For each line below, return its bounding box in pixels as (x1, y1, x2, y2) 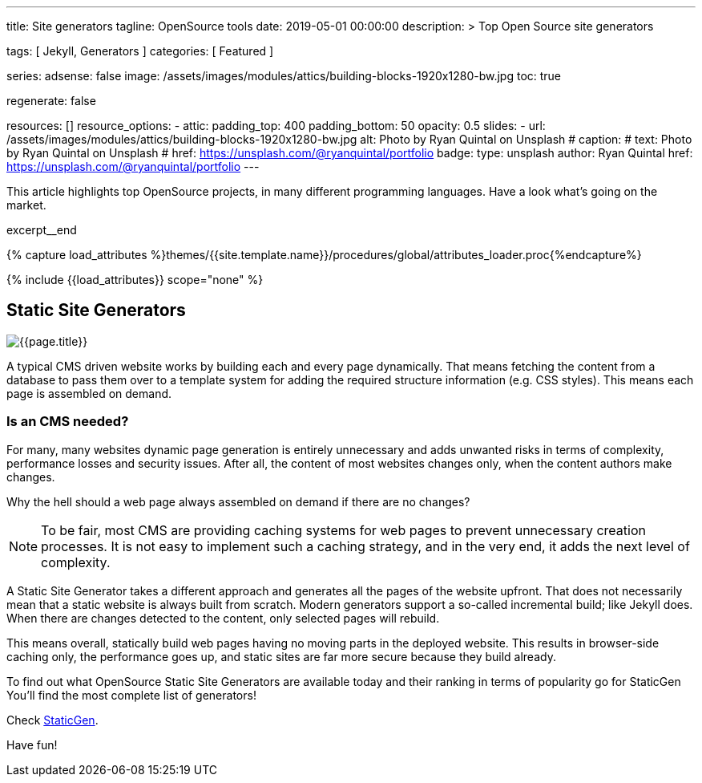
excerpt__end (6, 223, 77, 237)
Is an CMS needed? (6, 413, 129, 430)
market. (6, 198, 46, 212)
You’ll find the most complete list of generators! (6, 688, 256, 702)
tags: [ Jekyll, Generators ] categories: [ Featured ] (6, 44, 274, 58)
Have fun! (6, 737, 58, 752)
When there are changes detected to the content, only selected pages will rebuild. (6, 611, 440, 625)
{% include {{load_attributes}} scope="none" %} (6, 273, 264, 286)
